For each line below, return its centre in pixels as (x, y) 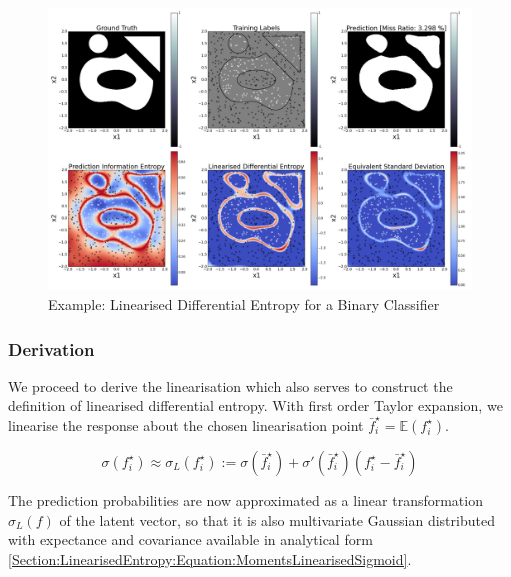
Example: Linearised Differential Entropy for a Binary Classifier (244, 303)
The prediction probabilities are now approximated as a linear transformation (245, 499)
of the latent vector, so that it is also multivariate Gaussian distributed (277, 519)
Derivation (51, 348)
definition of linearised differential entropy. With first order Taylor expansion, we (255, 405)
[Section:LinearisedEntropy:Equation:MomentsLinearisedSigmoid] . (210, 558)
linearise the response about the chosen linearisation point (186, 424)
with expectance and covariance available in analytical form (190, 539)
